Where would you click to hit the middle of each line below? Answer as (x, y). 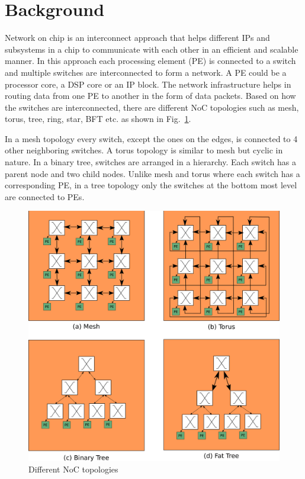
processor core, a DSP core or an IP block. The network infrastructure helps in (148, 84)
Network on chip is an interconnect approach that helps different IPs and (137, 38)
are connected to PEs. (45, 196)
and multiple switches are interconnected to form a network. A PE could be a (146, 72)
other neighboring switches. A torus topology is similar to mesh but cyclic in (144, 150)
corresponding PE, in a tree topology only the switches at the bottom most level (151, 185)
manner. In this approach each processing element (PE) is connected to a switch (150, 61)
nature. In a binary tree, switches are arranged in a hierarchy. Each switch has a (150, 162)
